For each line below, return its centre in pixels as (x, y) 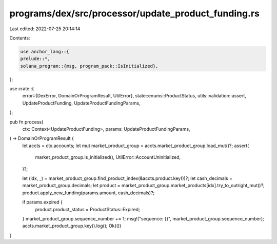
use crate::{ (22, 89)
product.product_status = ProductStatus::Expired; (88, 209)
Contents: (20, 38)
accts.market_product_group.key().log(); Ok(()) (72, 226)
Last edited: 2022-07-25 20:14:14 (45, 29)
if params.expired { (43, 202)
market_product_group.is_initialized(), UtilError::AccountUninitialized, (108, 157)
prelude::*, (35, 59)
